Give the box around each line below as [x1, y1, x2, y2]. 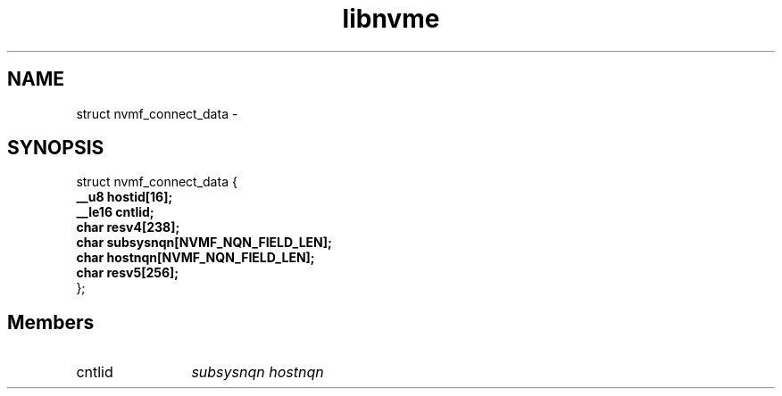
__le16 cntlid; [76, 204, 154, 220]
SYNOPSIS [7, 136, 104, 160]
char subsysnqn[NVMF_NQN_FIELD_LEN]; [76, 235, 332, 251]
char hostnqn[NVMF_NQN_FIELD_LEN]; [76, 250, 315, 266]
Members [7, 310, 95, 334]
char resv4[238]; [76, 219, 180, 235]
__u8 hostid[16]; [76, 189, 173, 205]
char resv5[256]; [76, 265, 179, 281]
